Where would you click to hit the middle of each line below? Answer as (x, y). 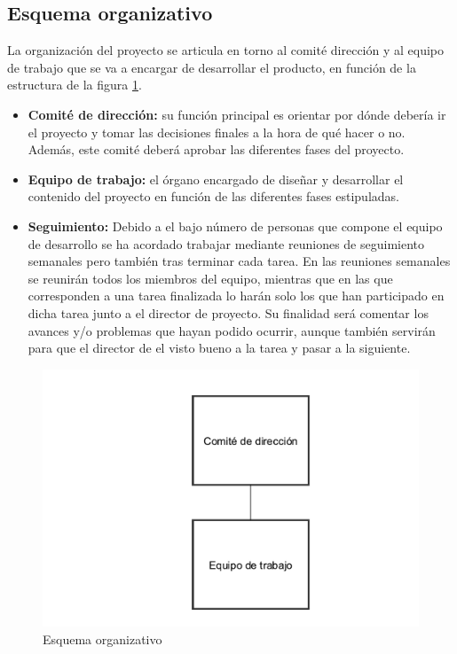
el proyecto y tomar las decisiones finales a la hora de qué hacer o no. (217, 132)
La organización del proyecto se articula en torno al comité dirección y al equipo (225, 50)
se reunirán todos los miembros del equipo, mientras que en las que (210, 278)
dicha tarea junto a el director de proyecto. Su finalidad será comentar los (228, 312)
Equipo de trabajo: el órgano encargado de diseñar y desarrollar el (216, 179)
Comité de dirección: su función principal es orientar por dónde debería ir (237, 114)
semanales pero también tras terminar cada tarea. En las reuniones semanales (239, 261)
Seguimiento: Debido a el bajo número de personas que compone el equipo (235, 226)
